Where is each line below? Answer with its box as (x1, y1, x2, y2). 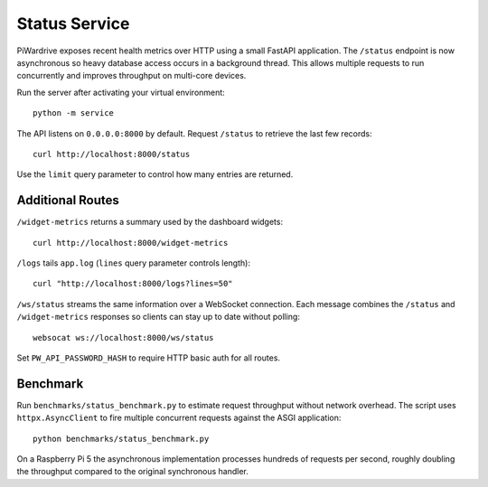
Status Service (16, 14, 130, 33)
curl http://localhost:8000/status (33, 149, 191, 159)
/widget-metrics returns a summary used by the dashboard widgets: (16, 217, 284, 228)
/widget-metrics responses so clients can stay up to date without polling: (16, 312, 300, 323)
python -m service (33, 108, 115, 118)
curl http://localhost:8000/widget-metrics (33, 238, 229, 248)
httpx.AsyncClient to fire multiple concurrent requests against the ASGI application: (16, 412, 342, 424)
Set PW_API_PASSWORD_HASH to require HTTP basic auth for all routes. (16, 352, 280, 363)
